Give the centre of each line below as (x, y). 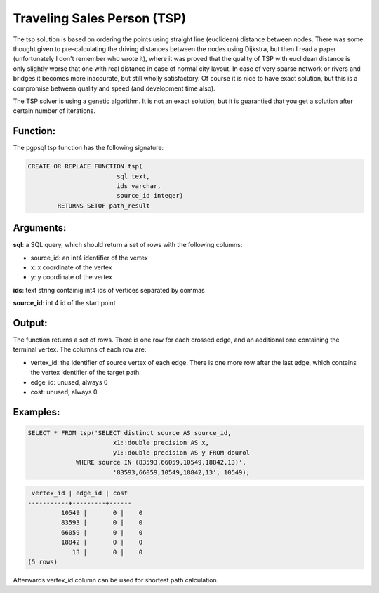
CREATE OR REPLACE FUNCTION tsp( (85, 166)
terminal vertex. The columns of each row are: (80, 349)
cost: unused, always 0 (64, 392)
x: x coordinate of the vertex (71, 267)
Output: (30, 323)
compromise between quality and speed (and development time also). (114, 88)
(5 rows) (43, 562)
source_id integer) (150, 196)
